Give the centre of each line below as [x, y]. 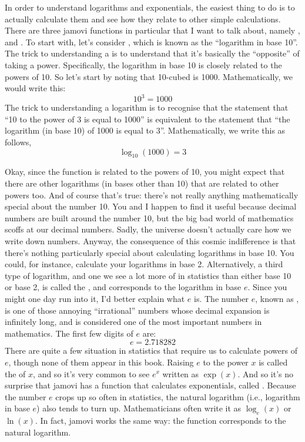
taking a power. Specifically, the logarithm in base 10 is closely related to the [143, 64]
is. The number [222, 298]
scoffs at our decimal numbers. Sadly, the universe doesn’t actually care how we [148, 229]
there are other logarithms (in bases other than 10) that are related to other [142, 183]
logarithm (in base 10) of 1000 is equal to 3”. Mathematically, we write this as [145, 130]
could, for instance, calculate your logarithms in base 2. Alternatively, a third [144, 264]
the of [15, 373]
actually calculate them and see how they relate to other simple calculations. [143, 19]
